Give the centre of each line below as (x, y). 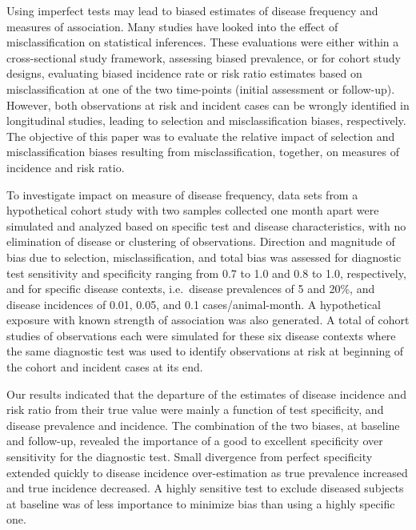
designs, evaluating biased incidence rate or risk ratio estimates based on (184, 73)
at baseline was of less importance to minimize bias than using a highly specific (201, 503)
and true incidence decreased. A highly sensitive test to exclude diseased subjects (205, 488)
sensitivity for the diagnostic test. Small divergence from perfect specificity (190, 457)
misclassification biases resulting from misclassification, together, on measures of (203, 152)
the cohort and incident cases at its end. (105, 367)
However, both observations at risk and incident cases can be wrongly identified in (208, 104)
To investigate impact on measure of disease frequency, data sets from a (182, 194)
